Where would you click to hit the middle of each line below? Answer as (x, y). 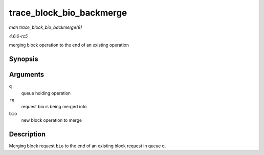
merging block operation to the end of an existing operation (69, 45)
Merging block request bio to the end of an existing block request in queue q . (88, 146)
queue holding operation (46, 93)
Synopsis (24, 59)
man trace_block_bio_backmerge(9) (46, 27)
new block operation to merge (52, 120)
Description (27, 134)
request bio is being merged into (54, 107)
